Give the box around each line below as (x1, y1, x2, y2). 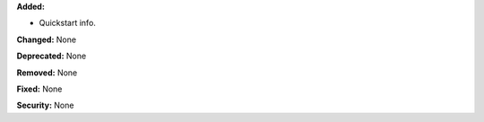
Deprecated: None (16, 50, 87, 62)
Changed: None (16, 34, 76, 45)
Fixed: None (16, 83, 63, 94)
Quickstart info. (39, 18, 96, 29)
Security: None (16, 100, 74, 111)
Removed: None (16, 67, 78, 78)
